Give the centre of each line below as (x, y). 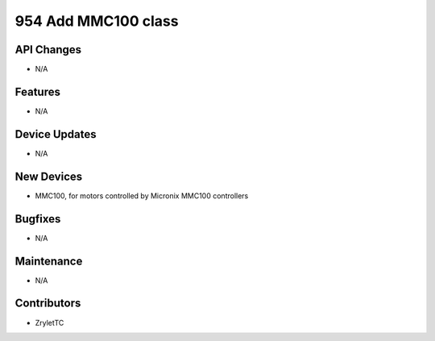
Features (37, 91)
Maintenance (49, 261)
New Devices (49, 176)
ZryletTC (50, 322)
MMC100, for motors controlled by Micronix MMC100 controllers (142, 195)
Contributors (48, 304)
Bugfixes (38, 219)
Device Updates (56, 134)
